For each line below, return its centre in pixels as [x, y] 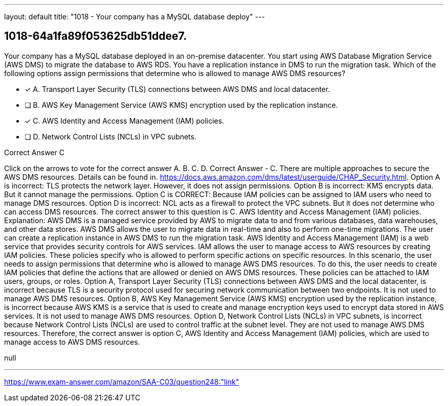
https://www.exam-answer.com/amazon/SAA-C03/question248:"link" [122, 381]
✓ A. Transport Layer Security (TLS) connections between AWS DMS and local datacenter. [177, 89]
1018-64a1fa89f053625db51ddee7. [96, 36]
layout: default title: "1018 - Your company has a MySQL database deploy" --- [135, 17]
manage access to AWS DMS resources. [72, 342]
